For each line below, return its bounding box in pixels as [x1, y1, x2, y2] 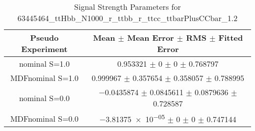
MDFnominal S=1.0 [10, 72, 79, 83]
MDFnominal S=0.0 [10, 112, 79, 124]
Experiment [21, 43, 68, 54]
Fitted [218, 32, 243, 43]
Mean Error [127, 32, 174, 43]
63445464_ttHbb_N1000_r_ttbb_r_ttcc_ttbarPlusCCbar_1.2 [17, 12, 238, 24]
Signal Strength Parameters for [74, 1, 181, 12]
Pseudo [30, 32, 59, 43]
